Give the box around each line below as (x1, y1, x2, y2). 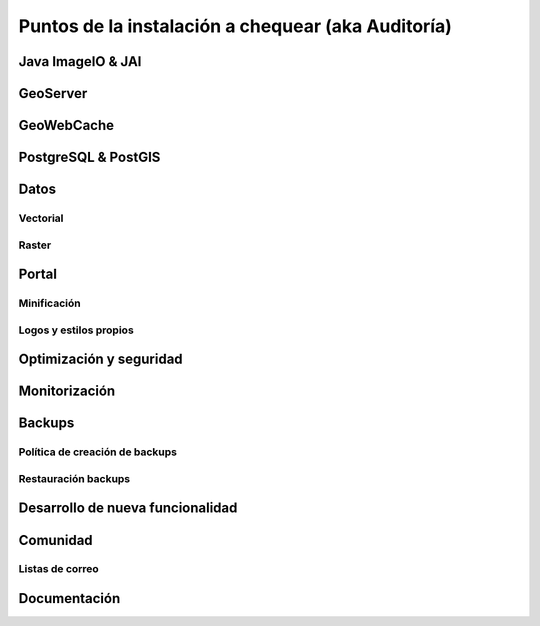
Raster (18, 238, 52, 252)
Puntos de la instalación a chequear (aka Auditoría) (18, 15, 452, 37)
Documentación (18, 590, 121, 607)
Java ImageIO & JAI (18, 53, 142, 70)
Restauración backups (18, 471, 131, 485)
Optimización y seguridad (18, 351, 184, 368)
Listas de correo (18, 562, 99, 576)
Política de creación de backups (18, 445, 177, 459)
